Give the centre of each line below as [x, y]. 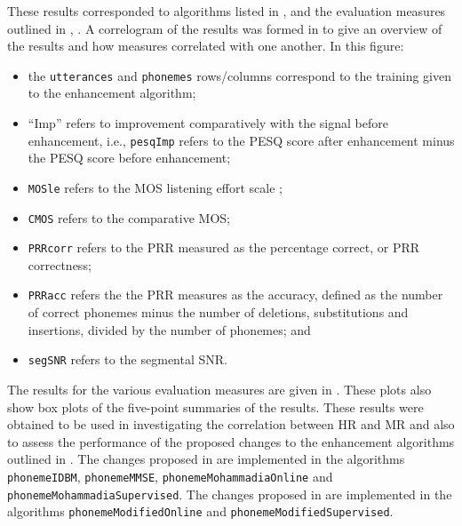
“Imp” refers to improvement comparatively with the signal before [208, 123]
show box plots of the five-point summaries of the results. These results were [215, 406]
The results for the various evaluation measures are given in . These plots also [219, 389]
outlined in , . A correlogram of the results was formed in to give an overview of [225, 28]
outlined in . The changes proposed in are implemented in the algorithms [206, 459]
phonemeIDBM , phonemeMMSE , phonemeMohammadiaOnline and [170, 476]
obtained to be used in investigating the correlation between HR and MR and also [231, 424]
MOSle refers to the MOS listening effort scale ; [155, 187]
